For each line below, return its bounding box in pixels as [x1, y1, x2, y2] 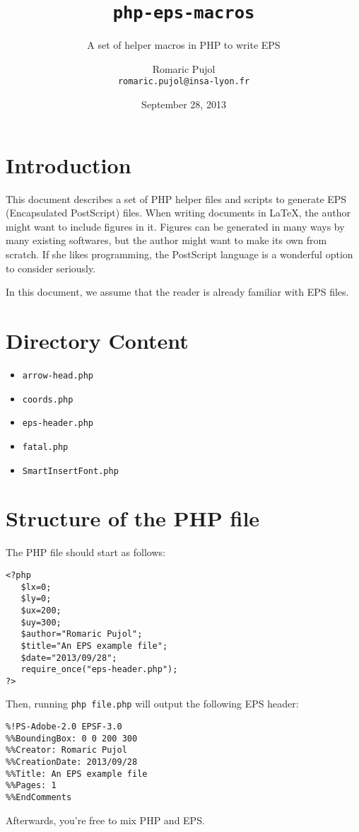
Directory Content [6, 325, 189, 354]
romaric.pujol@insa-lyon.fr [117, 76, 250, 87]
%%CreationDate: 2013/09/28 [6, 757, 138, 768]
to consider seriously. [6, 260, 96, 275]
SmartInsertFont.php [22, 466, 119, 476]
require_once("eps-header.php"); [20, 664, 178, 675]
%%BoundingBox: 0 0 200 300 [6, 733, 138, 744]
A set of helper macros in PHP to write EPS [87, 37, 281, 52]
